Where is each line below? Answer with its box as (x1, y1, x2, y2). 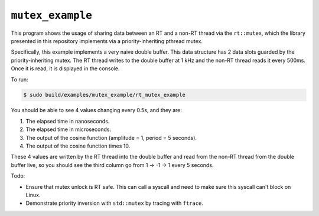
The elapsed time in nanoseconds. (25, 117, 110, 125)
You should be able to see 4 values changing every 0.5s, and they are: (11, 107, 183, 114)
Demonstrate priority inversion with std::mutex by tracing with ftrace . (25, 199, 204, 207)
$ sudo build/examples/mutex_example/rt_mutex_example (23, 91, 185, 99)
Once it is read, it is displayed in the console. (11, 65, 120, 72)
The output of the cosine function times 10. (25, 142, 131, 150)
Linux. (25, 191, 41, 198)
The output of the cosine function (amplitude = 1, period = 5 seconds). (25, 134, 197, 141)
